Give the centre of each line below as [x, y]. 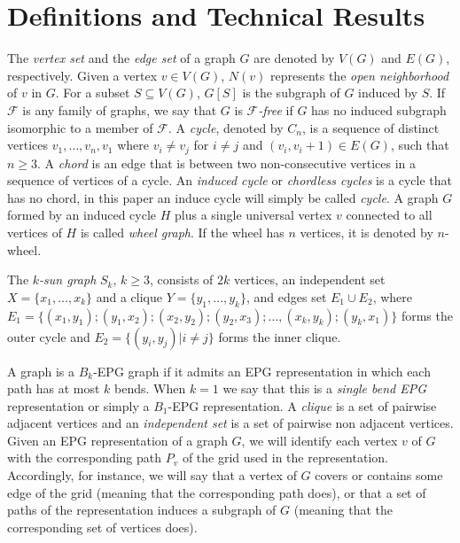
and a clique [129, 296]
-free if [276, 109]
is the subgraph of [291, 93]
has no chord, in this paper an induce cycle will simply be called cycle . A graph [223, 197]
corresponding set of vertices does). [102, 527]
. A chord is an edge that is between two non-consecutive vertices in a [226, 163]
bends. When [150, 388]
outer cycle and [49, 336]
